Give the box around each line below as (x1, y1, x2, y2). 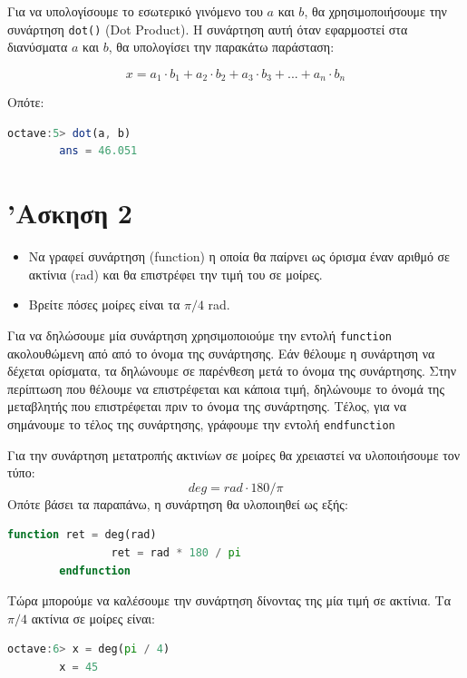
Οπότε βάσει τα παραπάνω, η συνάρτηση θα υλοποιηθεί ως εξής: (7, 494, 348, 513)
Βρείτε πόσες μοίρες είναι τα (28, 295, 180, 314)
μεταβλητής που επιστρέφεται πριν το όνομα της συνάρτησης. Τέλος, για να (7, 397, 406, 416)
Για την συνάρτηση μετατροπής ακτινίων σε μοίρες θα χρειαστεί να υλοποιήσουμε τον (7, 445, 461, 464)
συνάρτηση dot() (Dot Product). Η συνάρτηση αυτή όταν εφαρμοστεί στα (7, 19, 408, 38)
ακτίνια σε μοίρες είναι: (31, 608, 155, 627)
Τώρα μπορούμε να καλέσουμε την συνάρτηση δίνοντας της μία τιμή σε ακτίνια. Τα (7, 591, 451, 610)
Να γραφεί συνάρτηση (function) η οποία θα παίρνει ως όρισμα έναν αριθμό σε (28, 247, 450, 266)
